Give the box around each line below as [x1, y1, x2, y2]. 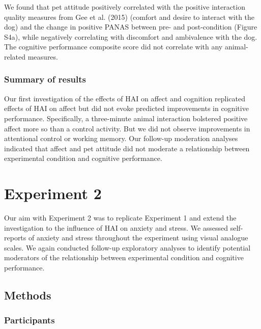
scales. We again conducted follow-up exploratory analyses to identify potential [4, 242, 251, 253]
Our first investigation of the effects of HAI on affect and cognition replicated [4, 93, 245, 103]
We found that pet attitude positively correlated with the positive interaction [4, 2, 245, 12]
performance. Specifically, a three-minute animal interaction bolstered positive [4, 113, 248, 123]
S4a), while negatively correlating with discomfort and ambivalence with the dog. [4, 31, 257, 42]
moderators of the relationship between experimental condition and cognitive [4, 252, 244, 263]
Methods [4, 287, 51, 303]
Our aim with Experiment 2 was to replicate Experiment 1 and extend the [4, 212, 237, 223]
